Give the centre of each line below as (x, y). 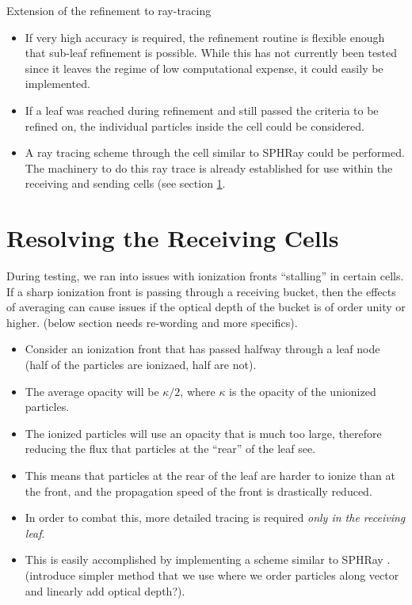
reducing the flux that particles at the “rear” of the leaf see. (170, 449)
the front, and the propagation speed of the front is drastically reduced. (198, 491)
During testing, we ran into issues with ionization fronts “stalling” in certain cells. (205, 276)
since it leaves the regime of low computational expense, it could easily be (204, 68)
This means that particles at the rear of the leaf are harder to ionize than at (210, 475)
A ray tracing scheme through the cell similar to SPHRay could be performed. (215, 152)
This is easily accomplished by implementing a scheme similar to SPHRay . (208, 559)
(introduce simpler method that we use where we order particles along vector (212, 575)
